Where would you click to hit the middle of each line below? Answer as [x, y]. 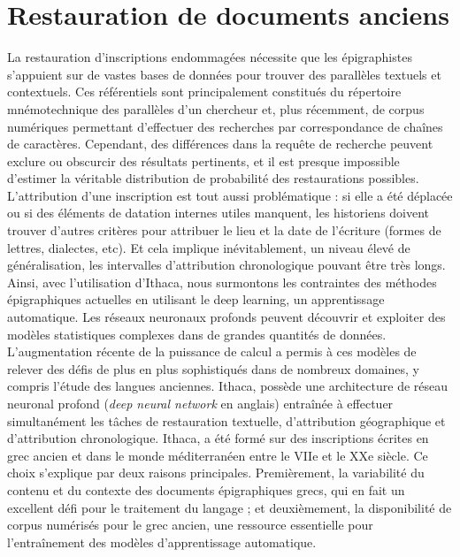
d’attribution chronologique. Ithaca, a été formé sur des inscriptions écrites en [218, 438]
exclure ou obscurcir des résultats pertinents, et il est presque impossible [203, 160]
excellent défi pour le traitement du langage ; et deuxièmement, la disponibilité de [230, 507]
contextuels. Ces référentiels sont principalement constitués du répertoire [204, 92]
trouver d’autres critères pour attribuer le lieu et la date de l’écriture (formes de [224, 230]
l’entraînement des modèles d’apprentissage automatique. [162, 542]
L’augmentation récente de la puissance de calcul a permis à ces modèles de [212, 351]
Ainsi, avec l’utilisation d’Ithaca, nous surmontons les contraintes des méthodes [222, 282]
